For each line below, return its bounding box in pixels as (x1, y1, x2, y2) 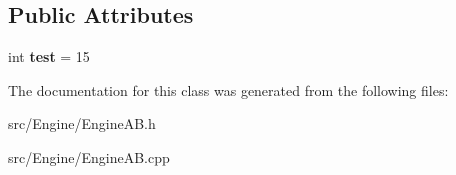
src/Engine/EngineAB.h (8, 113, 156, 134)
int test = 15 (8, 46, 90, 67)
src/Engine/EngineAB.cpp (8, 146, 170, 167)
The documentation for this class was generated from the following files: (8, 79, 449, 100)
